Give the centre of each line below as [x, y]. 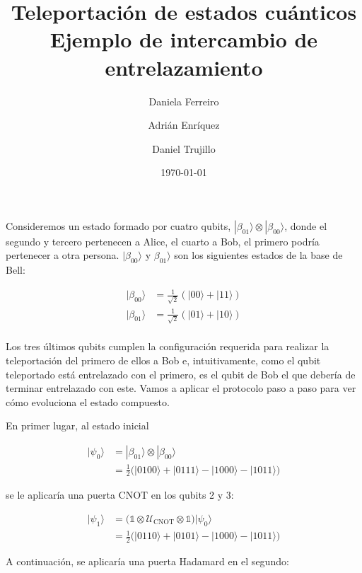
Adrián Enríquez [184, 125]
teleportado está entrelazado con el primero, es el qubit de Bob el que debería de [181, 374]
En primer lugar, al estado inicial [77, 426]
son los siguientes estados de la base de [258, 255]
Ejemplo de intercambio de [184, 39]
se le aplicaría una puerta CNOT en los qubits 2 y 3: [120, 495]
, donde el [306, 225]
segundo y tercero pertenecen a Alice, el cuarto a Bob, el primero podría [163, 241]
